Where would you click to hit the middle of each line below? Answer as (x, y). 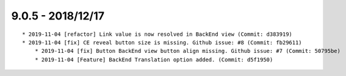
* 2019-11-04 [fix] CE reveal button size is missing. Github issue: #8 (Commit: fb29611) (162, 42)
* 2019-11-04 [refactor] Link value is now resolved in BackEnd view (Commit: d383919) (157, 34)
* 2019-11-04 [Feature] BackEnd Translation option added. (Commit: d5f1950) (154, 60)
